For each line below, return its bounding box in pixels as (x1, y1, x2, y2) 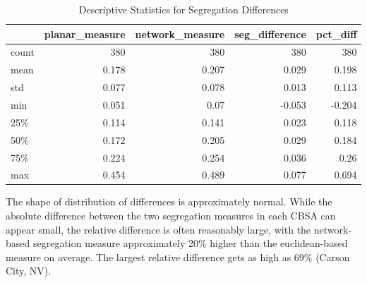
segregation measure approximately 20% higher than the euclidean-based (32, 236, 348, 251)
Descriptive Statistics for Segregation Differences (78, 2, 289, 16)
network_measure (135, 26, 225, 41)
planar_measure (44, 26, 126, 41)
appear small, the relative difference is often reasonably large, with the (6, 222, 311, 236)
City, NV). (6, 263, 52, 278)
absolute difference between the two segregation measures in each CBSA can (6, 208, 336, 223)
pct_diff (315, 26, 357, 41)
